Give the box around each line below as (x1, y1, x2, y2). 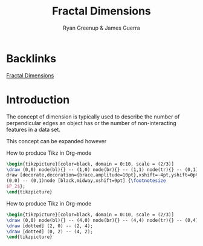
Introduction (6, 92, 70, 106)
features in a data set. (6, 126, 60, 133)
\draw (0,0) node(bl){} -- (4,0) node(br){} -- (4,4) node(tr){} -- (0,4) (6, 217, 199, 223)
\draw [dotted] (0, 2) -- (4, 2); (6, 228, 94, 235)
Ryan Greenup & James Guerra (63, 24, 140, 31)
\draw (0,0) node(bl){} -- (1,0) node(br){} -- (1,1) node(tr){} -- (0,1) (6, 166, 199, 173)
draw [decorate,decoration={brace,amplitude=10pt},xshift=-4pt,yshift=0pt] (6, 172, 201, 178)
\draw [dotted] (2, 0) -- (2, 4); (6, 222, 94, 229)
